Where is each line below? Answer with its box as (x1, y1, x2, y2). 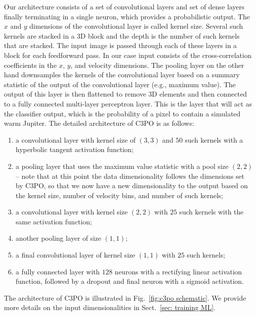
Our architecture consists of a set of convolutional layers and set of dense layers (4, 1, 245, 11)
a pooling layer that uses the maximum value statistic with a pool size (15, 160, 229, 171)
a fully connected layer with (15, 266, 100, 276)
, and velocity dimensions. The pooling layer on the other (70, 59, 244, 70)
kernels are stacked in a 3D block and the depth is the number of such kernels (4, 30, 240, 41)
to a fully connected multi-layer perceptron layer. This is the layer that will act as (4, 98, 252, 108)
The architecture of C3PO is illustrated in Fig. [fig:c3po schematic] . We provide (4, 292, 246, 303)
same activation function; (15, 216, 92, 226)
